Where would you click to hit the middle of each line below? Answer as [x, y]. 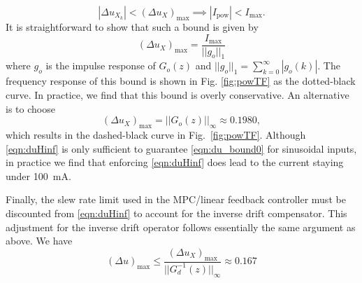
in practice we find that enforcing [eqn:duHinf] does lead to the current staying [175, 162]
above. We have [39, 241]
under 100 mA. [38, 175]
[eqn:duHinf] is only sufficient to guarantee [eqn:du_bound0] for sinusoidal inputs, [181, 148]
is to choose [30, 108]
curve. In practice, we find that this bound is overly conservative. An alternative [178, 95]
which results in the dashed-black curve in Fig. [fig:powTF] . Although [156, 135]
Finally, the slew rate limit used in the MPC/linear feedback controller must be [176, 199]
